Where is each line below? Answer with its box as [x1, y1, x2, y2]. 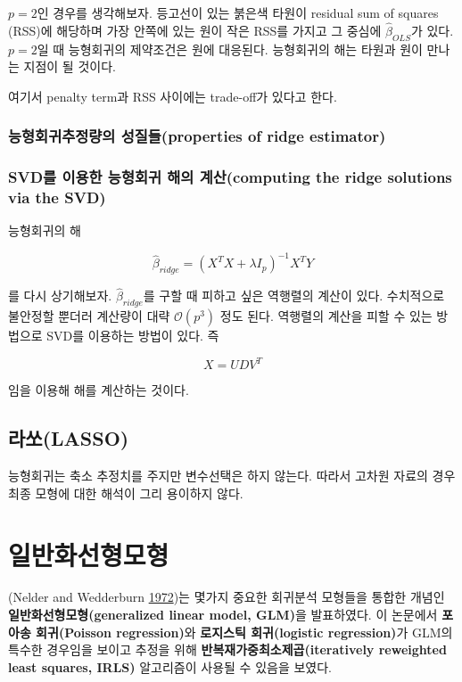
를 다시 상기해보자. [8, 286, 112, 305]
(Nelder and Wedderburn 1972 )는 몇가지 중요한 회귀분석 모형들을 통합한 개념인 [8, 588, 445, 606]
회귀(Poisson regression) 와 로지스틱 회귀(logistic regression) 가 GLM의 [36, 622, 453, 641]
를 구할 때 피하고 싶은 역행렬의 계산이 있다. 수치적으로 [143, 286, 445, 305]
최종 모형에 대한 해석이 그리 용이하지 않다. [8, 483, 243, 502]
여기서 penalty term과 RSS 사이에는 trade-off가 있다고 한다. [8, 86, 337, 105]
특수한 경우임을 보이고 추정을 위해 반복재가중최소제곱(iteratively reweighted [8, 640, 447, 659]
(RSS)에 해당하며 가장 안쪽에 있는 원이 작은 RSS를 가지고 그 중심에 [8, 21, 382, 39]
